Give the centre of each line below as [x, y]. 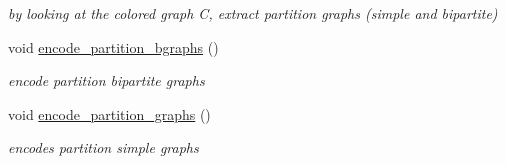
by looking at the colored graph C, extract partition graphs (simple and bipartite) [253, 13]
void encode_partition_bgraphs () [113, 46]
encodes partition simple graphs [103, 147]
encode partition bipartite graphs [106, 80]
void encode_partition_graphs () [109, 113]
